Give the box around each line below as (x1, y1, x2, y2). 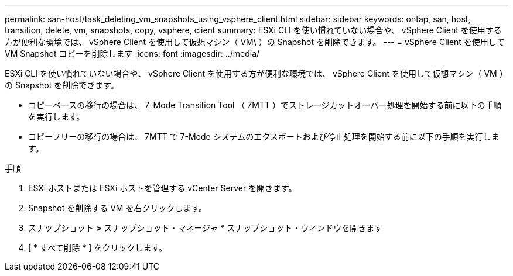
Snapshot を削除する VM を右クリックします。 (28, 203, 207, 213)
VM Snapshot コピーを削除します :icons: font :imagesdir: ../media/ (5, 49, 260, 58)
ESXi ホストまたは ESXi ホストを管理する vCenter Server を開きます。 (28, 183, 297, 193)
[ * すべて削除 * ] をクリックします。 (28, 243, 167, 253)
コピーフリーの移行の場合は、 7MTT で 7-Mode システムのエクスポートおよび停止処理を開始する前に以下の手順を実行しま (28, 132, 500, 142)
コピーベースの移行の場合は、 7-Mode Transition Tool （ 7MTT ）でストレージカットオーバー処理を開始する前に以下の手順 (28, 100, 502, 110)
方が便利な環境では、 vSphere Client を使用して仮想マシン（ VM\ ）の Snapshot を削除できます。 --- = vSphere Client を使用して (5, 37, 505, 47)
